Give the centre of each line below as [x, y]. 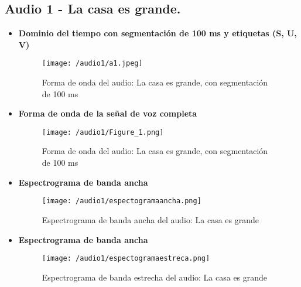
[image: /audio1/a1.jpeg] [92, 64]
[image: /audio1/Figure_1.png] [103, 132]
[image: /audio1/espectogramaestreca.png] [126, 259]
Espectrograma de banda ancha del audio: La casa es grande [150, 219]
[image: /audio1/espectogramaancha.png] [122, 201]
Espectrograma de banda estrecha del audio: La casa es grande [155, 277]
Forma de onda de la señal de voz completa [108, 113]
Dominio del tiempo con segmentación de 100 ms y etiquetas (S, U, [158, 33]
